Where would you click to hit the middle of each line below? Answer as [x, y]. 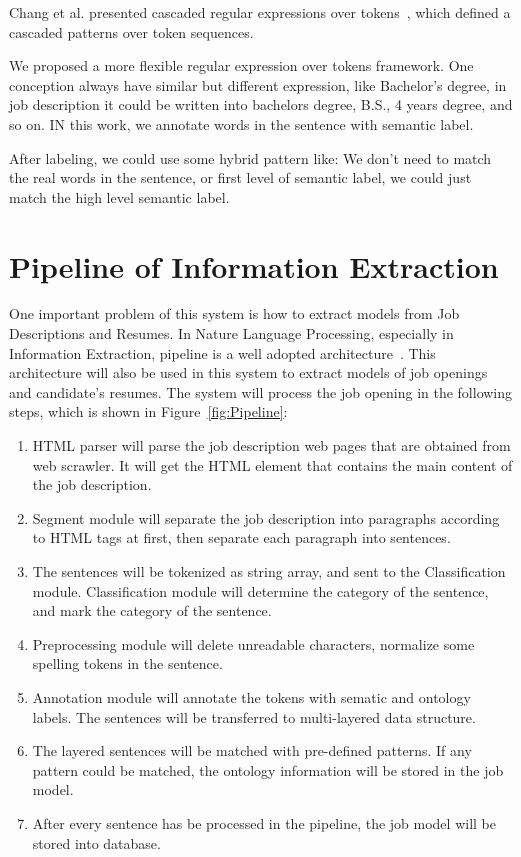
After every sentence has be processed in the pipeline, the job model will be [264, 822]
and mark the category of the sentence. [152, 610]
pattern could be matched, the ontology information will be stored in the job [268, 769]
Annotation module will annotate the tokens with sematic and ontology [251, 696]
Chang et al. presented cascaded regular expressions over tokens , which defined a [260, 12]
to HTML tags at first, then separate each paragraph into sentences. [241, 537]
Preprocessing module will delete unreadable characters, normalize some [253, 643]
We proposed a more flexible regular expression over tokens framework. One [241, 65]
